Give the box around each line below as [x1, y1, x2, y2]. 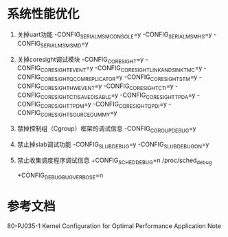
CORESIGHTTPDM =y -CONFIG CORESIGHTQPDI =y [40, 100, 167, 110]
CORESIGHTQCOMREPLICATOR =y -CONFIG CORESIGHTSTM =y [40, 73, 198, 82]
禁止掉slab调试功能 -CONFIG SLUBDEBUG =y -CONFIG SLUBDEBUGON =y [16, 140, 209, 150]
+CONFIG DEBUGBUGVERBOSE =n [16, 171, 104, 181]
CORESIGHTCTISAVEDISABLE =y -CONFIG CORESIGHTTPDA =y [40, 91, 196, 100]
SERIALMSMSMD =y [40, 39, 89, 49]
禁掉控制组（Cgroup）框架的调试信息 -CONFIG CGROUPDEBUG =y [16, 124, 196, 134]
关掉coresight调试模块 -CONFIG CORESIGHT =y [16, 55, 144, 65]
